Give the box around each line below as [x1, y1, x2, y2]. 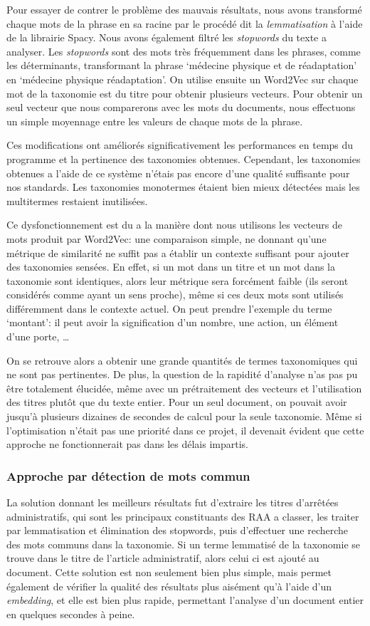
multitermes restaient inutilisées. [6, 193, 148, 208]
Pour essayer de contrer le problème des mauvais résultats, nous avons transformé [6, 2, 362, 16]
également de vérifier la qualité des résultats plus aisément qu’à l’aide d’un [6, 578, 332, 593]
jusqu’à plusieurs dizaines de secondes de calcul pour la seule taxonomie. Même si [6, 409, 362, 424]
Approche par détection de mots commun [6, 466, 250, 484]
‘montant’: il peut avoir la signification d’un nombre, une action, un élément [6, 315, 339, 330]
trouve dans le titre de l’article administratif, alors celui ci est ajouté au [6, 551, 319, 565]
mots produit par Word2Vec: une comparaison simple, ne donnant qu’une [6, 231, 327, 246]
